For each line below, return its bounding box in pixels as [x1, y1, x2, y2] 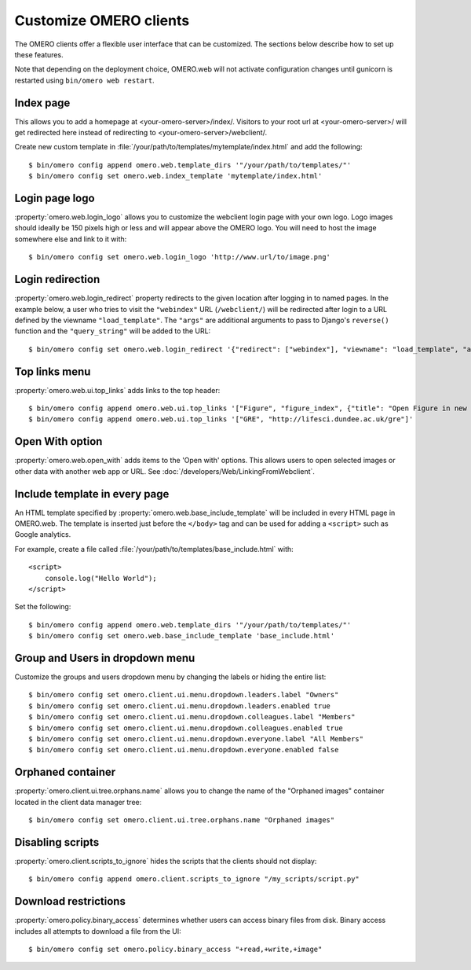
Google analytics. [14, 530, 71, 539]
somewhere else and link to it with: [14, 234, 127, 244]
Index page [14, 96, 71, 109]
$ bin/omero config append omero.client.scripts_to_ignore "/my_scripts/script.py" [28, 875, 360, 884]
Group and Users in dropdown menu [14, 651, 195, 664]
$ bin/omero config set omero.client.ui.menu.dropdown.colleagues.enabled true [28, 723, 343, 733]
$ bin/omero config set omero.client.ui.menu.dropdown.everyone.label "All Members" [28, 735, 364, 743]
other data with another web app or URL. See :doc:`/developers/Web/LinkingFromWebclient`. [14, 466, 316, 476]
